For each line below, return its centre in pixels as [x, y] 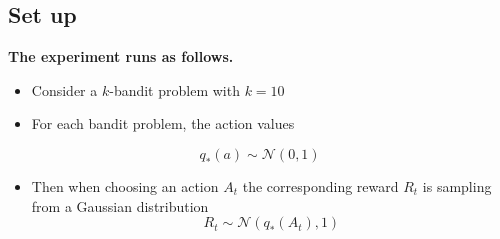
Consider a [64, 89]
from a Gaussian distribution [120, 205]
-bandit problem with [174, 89]
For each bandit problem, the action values [163, 123]
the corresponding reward [320, 185]
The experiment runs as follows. [121, 56]
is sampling [457, 185]
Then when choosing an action [125, 185]
